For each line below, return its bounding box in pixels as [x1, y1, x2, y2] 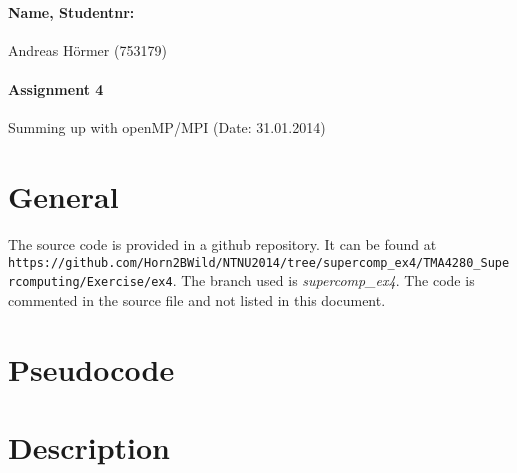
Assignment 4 [8, 78, 104, 99]
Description [8, 426, 171, 467]
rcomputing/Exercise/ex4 [8, 275, 173, 290]
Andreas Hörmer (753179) [8, 39, 167, 60]
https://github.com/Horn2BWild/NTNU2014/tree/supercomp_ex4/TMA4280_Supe [8, 255, 510, 270]
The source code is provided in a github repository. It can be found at [8, 233, 437, 254]
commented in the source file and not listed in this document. [8, 289, 386, 310]
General [8, 175, 119, 216]
